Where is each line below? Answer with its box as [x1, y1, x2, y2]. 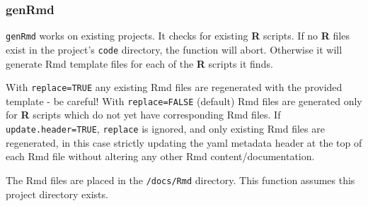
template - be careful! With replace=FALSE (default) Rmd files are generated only [6, 93, 362, 108]
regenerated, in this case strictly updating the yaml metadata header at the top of [6, 135, 362, 150]
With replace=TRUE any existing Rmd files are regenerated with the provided [6, 80, 343, 95]
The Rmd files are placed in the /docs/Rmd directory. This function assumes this [6, 172, 355, 187]
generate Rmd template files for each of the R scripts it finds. [6, 56, 273, 71]
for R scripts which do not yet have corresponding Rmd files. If [6, 107, 281, 122]
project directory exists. [6, 186, 108, 201]
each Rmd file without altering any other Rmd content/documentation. [6, 149, 315, 164]
